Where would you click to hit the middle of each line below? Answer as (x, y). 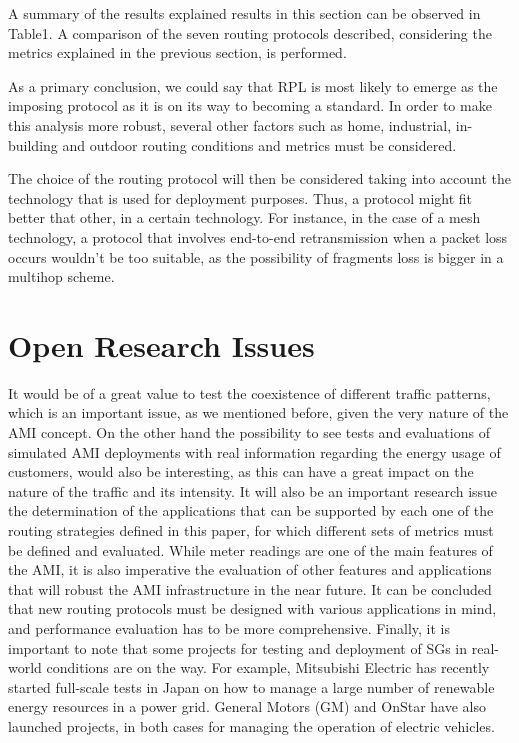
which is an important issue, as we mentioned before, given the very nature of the (258, 412)
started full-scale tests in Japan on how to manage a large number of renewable (251, 686)
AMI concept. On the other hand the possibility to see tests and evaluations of (249, 432)
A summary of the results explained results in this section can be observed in (244, 13)
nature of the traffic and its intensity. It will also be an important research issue (253, 490)
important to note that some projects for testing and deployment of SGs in (238, 647)
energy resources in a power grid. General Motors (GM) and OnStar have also (247, 706)
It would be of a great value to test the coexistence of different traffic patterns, (249, 392)
